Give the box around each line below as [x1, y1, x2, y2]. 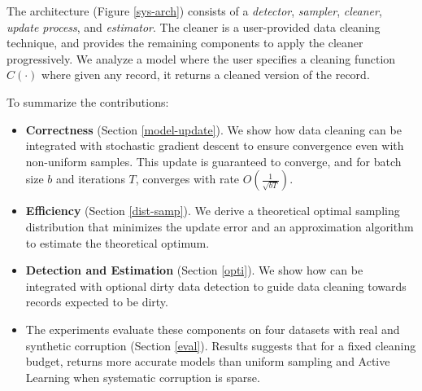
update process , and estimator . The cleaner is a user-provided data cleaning [7, 18, 381, 35]
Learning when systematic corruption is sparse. [25, 368, 260, 385]
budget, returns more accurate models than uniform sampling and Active [25, 353, 390, 370]
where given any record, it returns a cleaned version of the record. [41, 66, 370, 83]
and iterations [55, 170, 125, 187]
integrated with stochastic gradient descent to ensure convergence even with [25, 137, 404, 154]
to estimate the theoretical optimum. [25, 234, 210, 251]
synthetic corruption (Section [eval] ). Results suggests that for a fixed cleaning [25, 336, 416, 354]
